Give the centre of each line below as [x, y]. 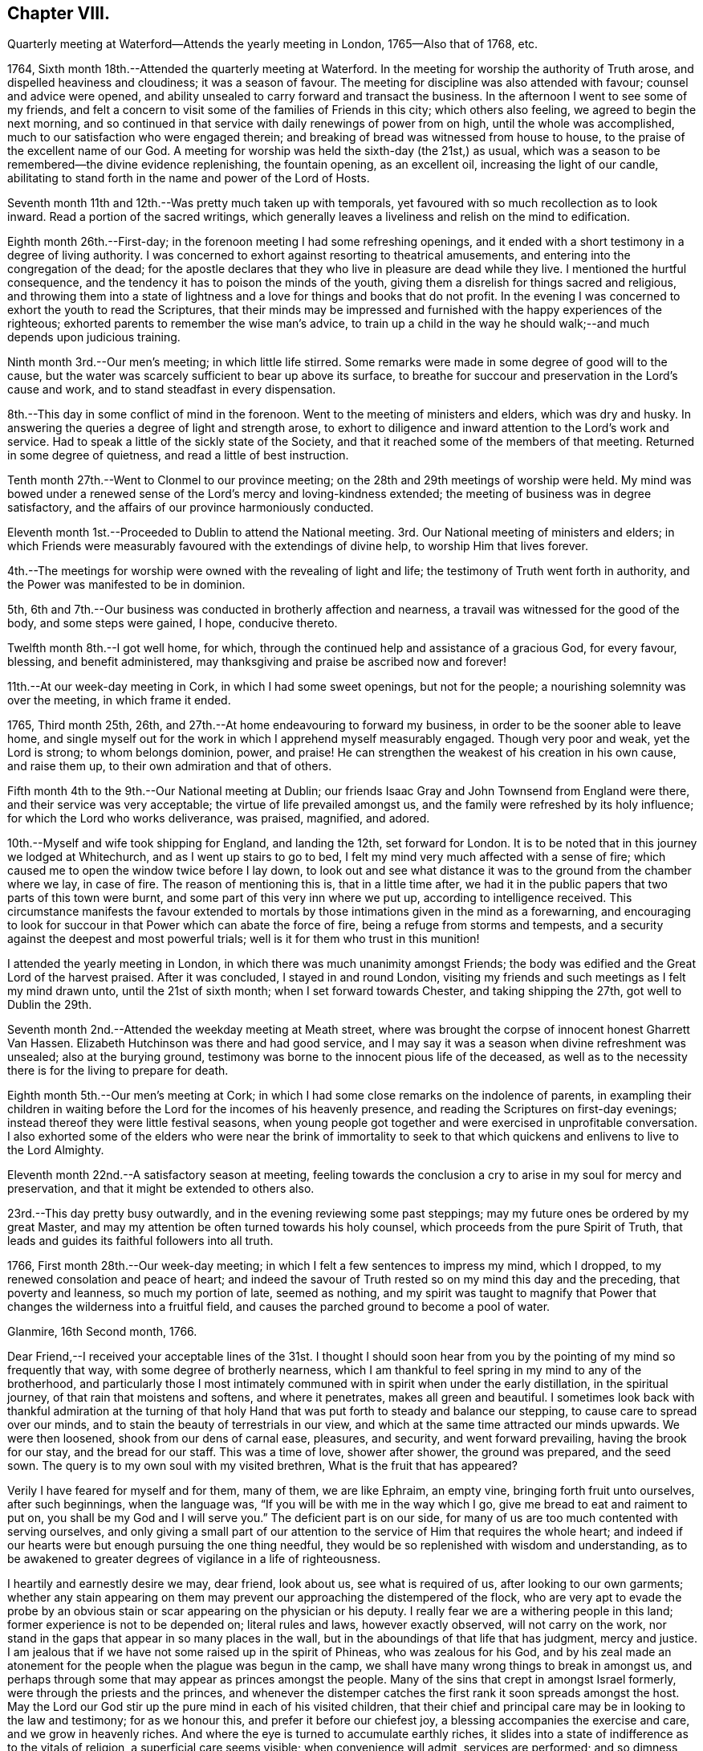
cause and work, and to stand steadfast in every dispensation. [172, 390]
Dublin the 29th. [50, 1005]
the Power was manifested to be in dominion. [126, 585]
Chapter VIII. [59, 13]
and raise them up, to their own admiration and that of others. [170, 766]
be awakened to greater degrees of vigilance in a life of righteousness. [194, 1559]
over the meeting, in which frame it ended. [119, 700]
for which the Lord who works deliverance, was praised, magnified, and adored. [219, 818]
